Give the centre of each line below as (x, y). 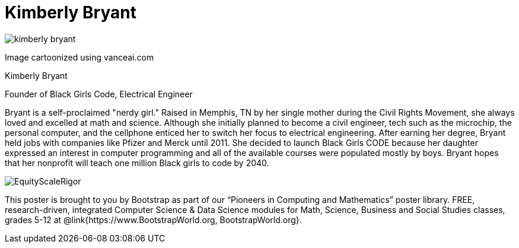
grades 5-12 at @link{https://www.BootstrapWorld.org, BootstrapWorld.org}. (153, 220)
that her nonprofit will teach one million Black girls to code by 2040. (137, 163)
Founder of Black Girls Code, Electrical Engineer (99, 94)
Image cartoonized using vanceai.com (79, 57)
